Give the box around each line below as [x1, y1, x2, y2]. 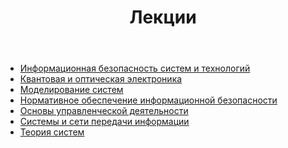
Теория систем [19, 126, 85, 138]
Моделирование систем [19, 84, 124, 96]
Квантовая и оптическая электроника [19, 73, 183, 85]
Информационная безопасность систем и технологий [19, 62, 251, 75]
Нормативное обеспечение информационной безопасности [19, 94, 278, 106]
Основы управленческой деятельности [19, 105, 189, 117]
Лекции [129, 6, 197, 29]
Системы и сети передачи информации [19, 116, 190, 128]
